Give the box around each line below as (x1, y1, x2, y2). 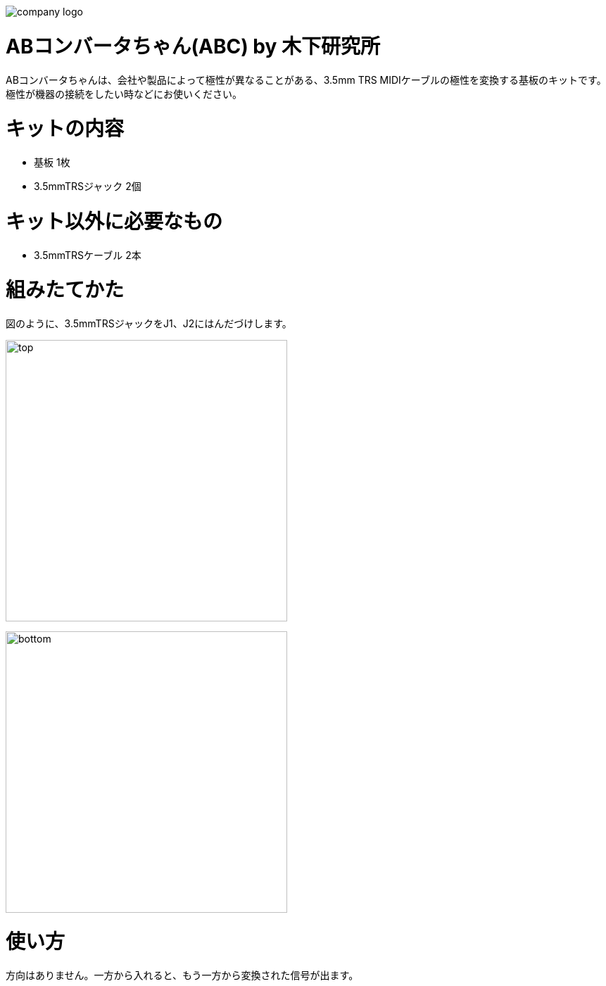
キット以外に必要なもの (6, 209, 223, 234)
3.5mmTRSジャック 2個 (34, 180, 141, 192)
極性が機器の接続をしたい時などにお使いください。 (6, 87, 242, 100)
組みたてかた (6, 278, 125, 303)
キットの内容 (6, 117, 125, 141)
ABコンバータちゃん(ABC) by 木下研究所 (6, 34, 380, 58)
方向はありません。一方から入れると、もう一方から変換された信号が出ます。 (6, 968, 359, 981)
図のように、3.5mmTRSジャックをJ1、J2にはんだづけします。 (6, 317, 292, 329)
